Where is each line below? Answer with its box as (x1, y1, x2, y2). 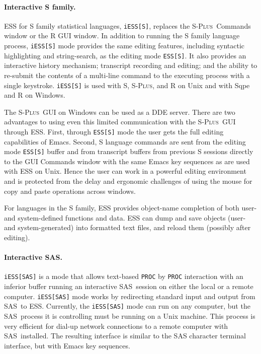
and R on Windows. (4, 90, 65, 100)
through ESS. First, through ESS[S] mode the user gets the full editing (4, 126, 224, 136)
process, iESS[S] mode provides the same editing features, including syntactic (4, 40, 245, 51)
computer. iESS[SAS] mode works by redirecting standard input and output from (4, 291, 255, 301)
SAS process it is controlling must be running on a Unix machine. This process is (4, 311, 255, 321)
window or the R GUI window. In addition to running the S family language (4, 30, 240, 41)
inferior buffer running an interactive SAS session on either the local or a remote (4, 281, 253, 292)
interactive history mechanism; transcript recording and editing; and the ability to (4, 60, 257, 70)
